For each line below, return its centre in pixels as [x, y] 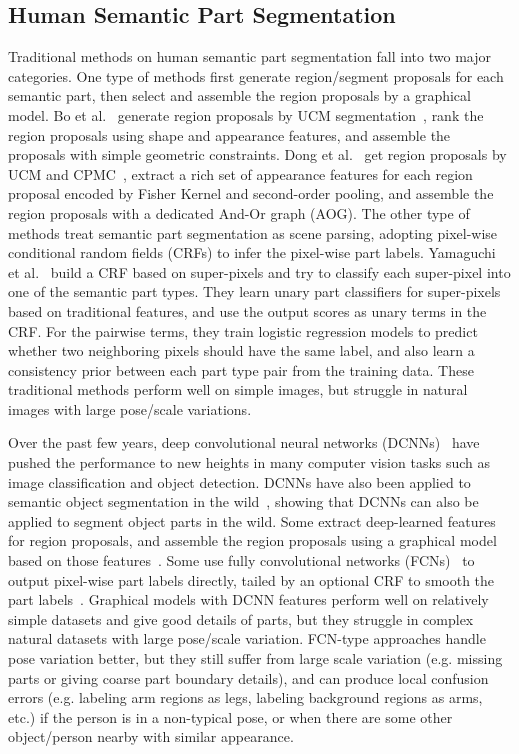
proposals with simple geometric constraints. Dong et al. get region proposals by [257, 154]
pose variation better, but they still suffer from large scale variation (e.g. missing [255, 658]
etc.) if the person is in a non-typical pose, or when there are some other [230, 716]
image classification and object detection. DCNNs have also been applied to [239, 481]
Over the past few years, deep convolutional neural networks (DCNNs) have [244, 442]
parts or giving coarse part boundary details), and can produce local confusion [248, 677]
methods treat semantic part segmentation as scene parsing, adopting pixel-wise [253, 232]
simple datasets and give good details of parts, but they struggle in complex [241, 618]
